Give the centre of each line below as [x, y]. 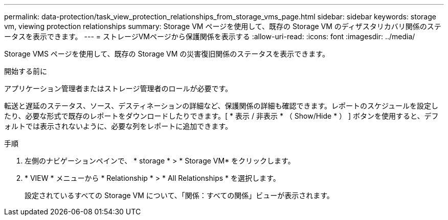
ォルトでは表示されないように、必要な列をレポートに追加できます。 [118, 126]
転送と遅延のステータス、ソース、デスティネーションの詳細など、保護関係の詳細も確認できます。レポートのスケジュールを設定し [221, 106]
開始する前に [26, 71]
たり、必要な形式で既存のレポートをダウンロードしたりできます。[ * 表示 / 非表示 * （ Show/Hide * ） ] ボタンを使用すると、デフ [221, 116]
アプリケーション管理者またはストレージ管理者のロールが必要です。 [118, 88]
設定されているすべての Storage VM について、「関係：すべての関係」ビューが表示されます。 [179, 195]
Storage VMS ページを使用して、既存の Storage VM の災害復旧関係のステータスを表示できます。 [167, 54]
